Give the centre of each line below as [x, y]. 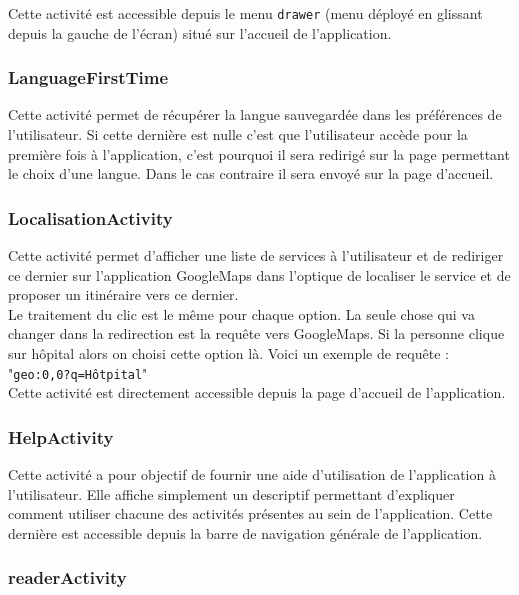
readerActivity [67, 577]
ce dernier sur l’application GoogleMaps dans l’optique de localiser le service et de [259, 274]
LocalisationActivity [90, 217]
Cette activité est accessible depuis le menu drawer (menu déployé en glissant [245, 13]
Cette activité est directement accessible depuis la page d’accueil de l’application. [257, 392]
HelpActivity [61, 436]
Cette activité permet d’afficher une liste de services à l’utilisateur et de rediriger [256, 255]
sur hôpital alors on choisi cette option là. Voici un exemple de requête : [228, 353]
